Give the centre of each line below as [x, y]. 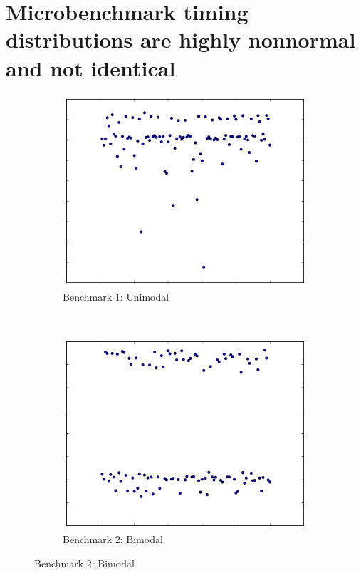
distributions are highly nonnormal [181, 40]
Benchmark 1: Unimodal [116, 296]
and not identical [91, 67]
